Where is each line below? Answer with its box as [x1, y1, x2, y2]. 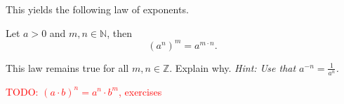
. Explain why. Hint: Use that [169, 60, 296, 75]
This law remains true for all [6, 60, 129, 75]
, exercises [118, 84, 162, 98]
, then [107, 25, 132, 40]
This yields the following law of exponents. [6, 2, 189, 16]
